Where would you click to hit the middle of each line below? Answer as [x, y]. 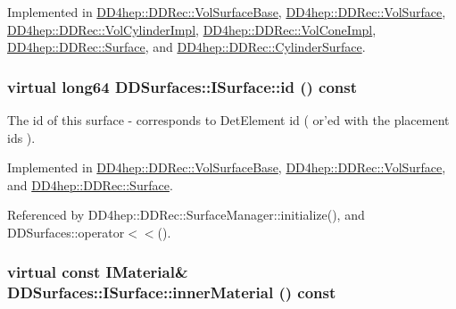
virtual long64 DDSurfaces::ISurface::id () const [182, 86]
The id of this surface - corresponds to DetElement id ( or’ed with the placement [228, 120]
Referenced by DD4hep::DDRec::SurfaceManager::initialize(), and [186, 215]
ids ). [21, 137]
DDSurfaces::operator [66, 232]
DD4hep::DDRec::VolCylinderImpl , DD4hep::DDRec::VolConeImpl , [192, 29]
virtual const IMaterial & [98, 272]
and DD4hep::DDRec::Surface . [90, 184]
